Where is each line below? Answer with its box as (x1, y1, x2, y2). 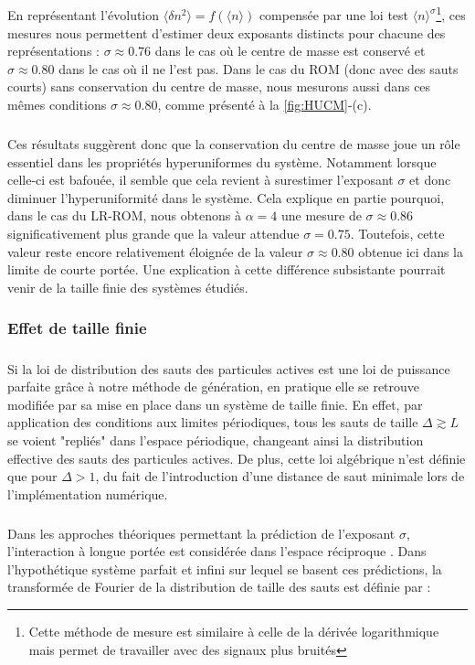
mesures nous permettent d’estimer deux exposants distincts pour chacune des (7, 23, 446, 42)
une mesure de (280, 206, 362, 225)
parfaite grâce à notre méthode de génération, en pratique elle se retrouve (7, 377, 420, 396)
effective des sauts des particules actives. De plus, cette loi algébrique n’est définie (7, 448, 466, 467)
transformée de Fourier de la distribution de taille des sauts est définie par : (7, 577, 431, 596)
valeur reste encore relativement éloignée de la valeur (7, 241, 303, 261)
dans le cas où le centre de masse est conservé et (154, 41, 426, 60)
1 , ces (436, 3, 466, 25)
